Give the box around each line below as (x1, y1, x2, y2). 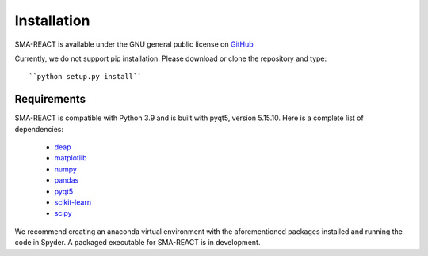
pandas (54, 175, 79, 185)
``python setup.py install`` (29, 72, 142, 81)
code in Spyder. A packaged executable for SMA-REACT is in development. (14, 238, 261, 247)
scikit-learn (54, 198, 91, 207)
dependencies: (14, 124, 63, 134)
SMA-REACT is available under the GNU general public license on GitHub (14, 40, 254, 49)
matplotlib (54, 153, 87, 163)
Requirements (14, 92, 86, 106)
